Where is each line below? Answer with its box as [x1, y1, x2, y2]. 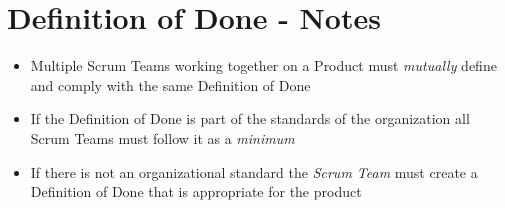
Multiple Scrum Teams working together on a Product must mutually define [30, 55, 497, 76]
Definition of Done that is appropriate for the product [30, 181, 362, 202]
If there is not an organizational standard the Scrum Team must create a [30, 161, 478, 182]
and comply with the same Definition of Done [30, 74, 311, 95]
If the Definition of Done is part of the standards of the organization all [30, 108, 470, 129]
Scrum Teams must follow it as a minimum [30, 127, 295, 148]
